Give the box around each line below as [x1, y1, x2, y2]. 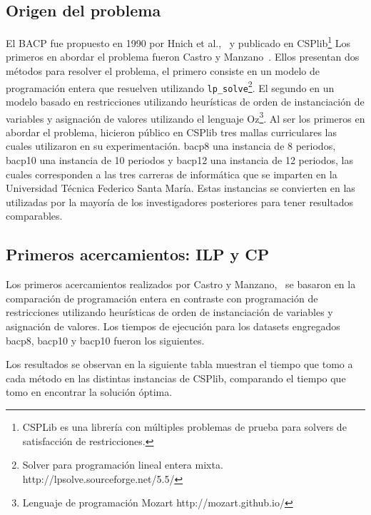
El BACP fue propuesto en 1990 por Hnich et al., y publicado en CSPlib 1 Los [6, 34, 351, 50]
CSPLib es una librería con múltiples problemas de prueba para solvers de [22, 419, 347, 434]
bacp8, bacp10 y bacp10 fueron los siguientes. [6, 332, 205, 347]
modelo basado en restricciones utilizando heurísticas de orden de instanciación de [6, 93, 365, 108]
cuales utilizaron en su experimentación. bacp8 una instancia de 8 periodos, [6, 138, 336, 153]
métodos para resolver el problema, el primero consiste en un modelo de [6, 63, 320, 78]
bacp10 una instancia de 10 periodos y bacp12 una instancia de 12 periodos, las [6, 152, 353, 167]
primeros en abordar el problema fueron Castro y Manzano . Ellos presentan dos [6, 49, 360, 64]
